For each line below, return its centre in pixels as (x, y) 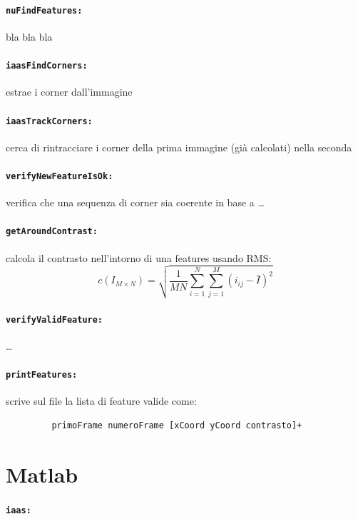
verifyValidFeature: (55, 319)
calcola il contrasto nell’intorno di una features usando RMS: (139, 257)
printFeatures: (42, 375)
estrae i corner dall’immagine (69, 92)
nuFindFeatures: (44, 10)
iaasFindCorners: (47, 66)
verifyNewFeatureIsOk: (60, 176)
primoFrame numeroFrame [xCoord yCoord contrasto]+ (177, 425)
